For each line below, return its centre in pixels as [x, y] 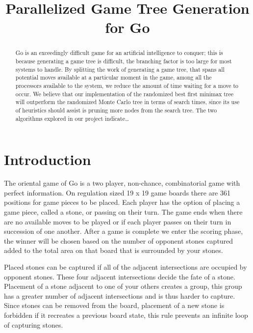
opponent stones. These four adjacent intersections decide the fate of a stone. [120, 276]
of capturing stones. [34, 324]
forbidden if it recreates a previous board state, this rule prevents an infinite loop [126, 315]
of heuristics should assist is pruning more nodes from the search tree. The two [116, 110]
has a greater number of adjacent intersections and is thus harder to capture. [120, 295]
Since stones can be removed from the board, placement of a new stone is [114, 305]
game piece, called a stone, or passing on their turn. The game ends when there [123, 211]
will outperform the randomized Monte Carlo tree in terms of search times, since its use [127, 102]
